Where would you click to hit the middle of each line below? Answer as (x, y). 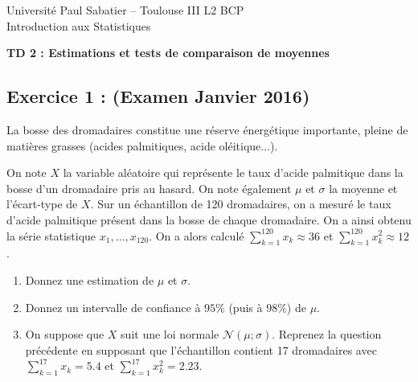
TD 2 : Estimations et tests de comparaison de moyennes (168, 53)
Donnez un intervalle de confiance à (113, 307)
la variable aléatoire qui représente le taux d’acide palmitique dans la (233, 173)
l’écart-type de (42, 204)
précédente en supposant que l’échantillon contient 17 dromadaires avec (201, 349)
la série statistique (51, 235)
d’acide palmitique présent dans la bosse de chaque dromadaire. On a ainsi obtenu (209, 219)
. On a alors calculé (197, 235)
